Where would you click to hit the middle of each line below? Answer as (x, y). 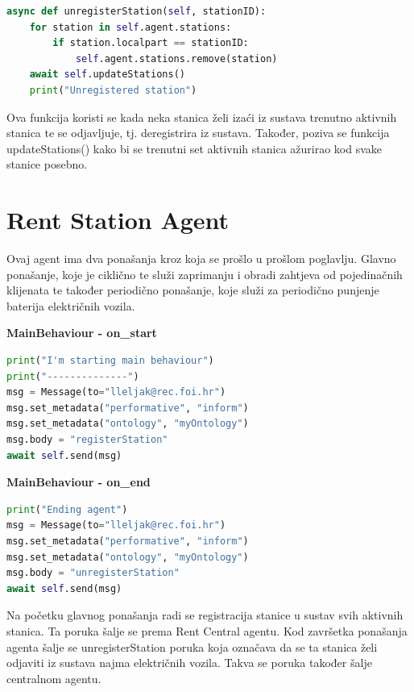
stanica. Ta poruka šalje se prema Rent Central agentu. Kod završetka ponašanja (207, 630)
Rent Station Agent (118, 220)
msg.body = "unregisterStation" (93, 573)
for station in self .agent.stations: (130, 27)
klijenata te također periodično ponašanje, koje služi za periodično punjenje (193, 290)
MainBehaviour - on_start (82, 333)
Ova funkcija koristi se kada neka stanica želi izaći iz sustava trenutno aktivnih (202, 117)
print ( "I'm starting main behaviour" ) (110, 361)
